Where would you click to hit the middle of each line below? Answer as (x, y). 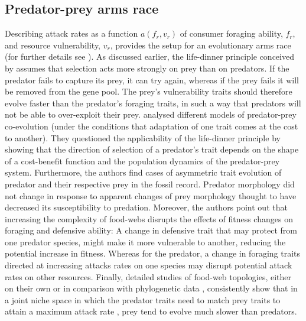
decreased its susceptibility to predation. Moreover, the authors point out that (146, 207)
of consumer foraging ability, (231, 33)
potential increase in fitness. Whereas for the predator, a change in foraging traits (153, 253)
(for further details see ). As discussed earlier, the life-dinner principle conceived (149, 56)
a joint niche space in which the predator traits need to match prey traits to (143, 299)
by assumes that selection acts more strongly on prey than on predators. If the (147, 68)
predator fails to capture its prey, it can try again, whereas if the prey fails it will (152, 80)
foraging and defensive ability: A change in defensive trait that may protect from (151, 230)
